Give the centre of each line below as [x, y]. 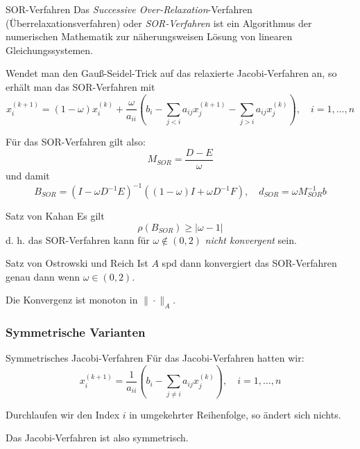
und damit [28, 175]
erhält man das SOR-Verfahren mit [80, 86]
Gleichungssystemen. [49, 50]
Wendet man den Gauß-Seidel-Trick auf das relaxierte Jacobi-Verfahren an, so [171, 73]
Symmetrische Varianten [76, 332]
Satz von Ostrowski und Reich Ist [77, 263]
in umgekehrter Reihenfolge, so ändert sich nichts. [235, 414]
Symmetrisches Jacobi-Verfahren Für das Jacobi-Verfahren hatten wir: [155, 358]
